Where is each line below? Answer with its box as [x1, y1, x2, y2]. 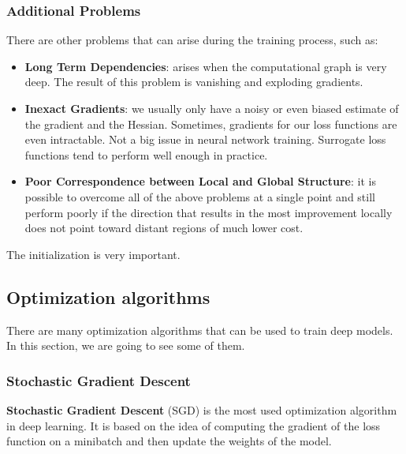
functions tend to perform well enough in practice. [24, 146, 268, 163]
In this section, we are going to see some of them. [6, 337, 245, 354]
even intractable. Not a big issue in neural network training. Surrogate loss [24, 131, 386, 148]
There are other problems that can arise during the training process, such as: [6, 32, 378, 48]
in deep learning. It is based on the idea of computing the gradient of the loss [6, 417, 381, 433]
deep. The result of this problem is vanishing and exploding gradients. [24, 73, 363, 90]
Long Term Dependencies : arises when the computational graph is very [24, 58, 387, 74]
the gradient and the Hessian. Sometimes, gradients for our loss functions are [24, 115, 397, 132]
